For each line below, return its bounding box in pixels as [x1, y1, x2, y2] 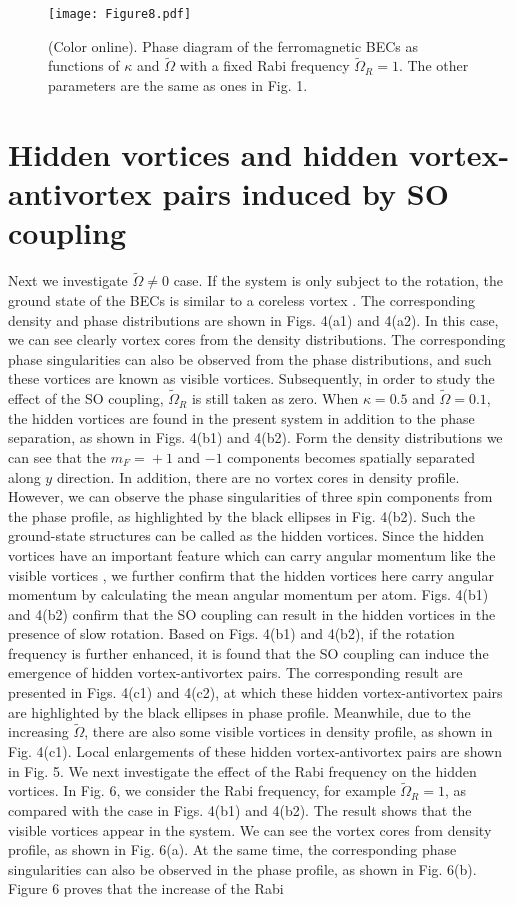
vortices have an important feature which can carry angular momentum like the [8, 544, 496, 565]
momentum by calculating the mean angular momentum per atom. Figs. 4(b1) [8, 584, 489, 605]
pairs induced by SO [162, 173, 449, 214]
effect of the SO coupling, [8, 388, 164, 409]
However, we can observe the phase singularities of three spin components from [8, 486, 493, 507]
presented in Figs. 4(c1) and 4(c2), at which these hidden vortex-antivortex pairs [8, 682, 503, 703]
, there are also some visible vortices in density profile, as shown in [84, 721, 493, 742]
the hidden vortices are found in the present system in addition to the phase [8, 407, 475, 428]
